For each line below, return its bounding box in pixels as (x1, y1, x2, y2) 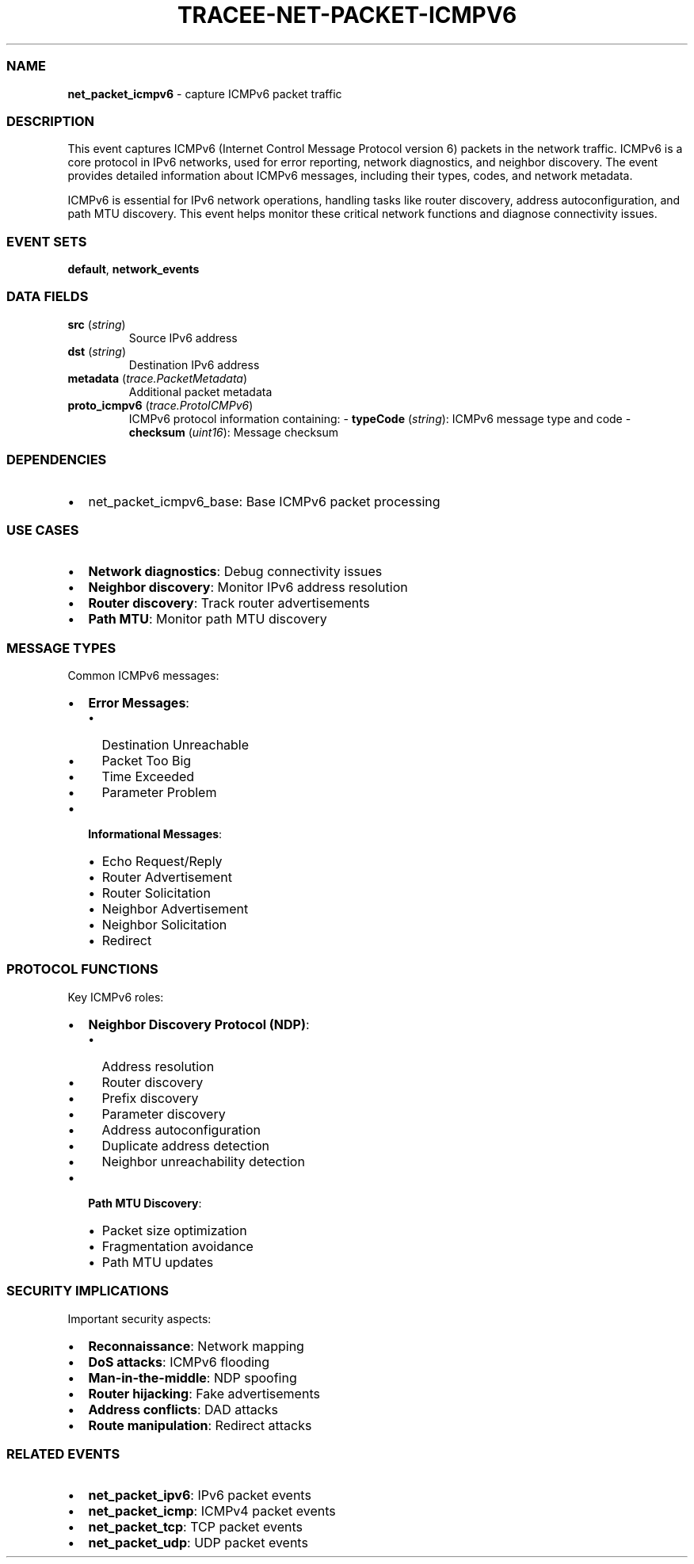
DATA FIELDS (6, 288, 89, 305)
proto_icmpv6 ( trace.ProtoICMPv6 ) (67, 398, 254, 412)
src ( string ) (67, 317, 126, 331)
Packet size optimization (101, 1222, 247, 1238)
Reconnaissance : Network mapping (88, 1337, 304, 1354)
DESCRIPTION (6, 113, 95, 129)
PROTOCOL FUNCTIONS (6, 961, 158, 978)
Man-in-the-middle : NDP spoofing (88, 1369, 297, 1386)
